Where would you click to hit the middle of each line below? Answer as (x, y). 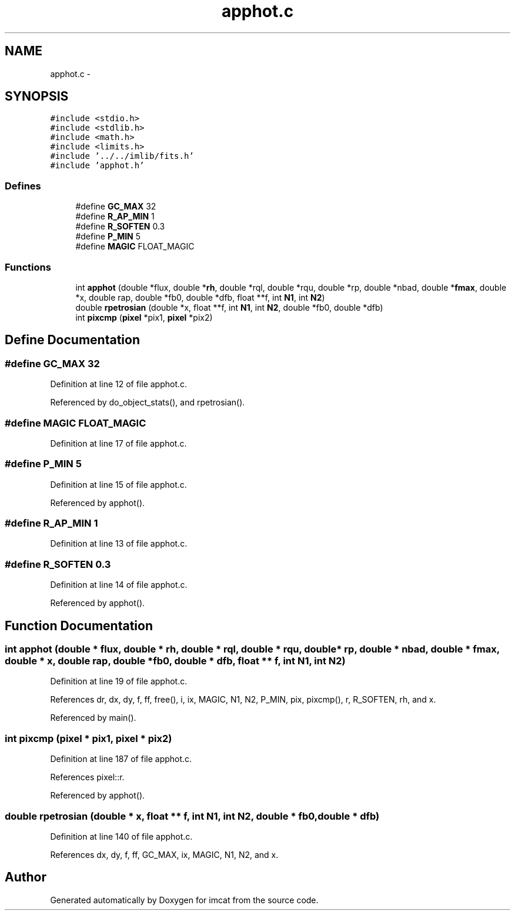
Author (26, 877)
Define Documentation (72, 340)
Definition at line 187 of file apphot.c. (121, 759)
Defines (23, 186)
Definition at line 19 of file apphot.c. (119, 681)
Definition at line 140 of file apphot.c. (121, 836)
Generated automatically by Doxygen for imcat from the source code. (184, 900)
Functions (28, 267)
